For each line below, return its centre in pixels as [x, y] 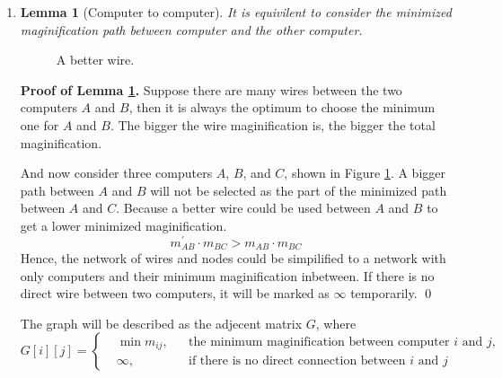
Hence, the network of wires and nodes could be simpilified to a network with [233, 258]
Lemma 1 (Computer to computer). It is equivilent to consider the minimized [236, 12]
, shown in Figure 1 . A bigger [365, 173]
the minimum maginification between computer [319, 342]
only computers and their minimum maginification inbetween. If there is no [227, 275]
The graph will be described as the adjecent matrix [161, 323]
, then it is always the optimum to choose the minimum [282, 107]
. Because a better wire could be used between [243, 208]
